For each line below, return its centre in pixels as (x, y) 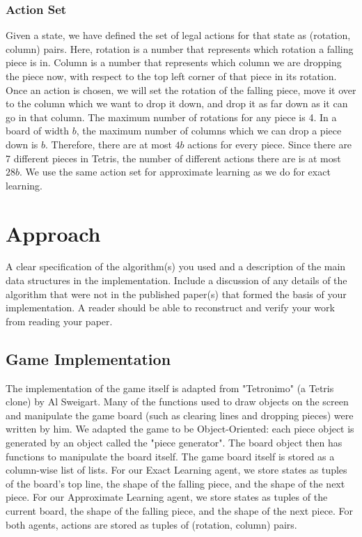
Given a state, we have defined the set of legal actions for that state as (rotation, (178, 35)
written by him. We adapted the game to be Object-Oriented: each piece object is (180, 429)
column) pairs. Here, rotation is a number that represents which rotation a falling (180, 48)
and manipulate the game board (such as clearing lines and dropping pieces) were (180, 415)
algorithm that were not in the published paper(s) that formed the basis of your (176, 294)
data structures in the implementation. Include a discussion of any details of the (176, 280)
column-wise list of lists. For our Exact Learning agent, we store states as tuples (176, 470)
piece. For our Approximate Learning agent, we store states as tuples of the (167, 497)
